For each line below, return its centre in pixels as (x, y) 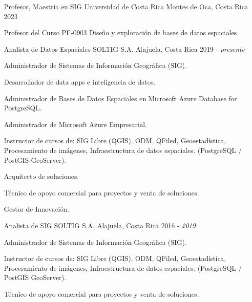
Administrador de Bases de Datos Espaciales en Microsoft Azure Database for (121, 98)
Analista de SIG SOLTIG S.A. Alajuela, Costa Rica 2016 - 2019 (100, 225)
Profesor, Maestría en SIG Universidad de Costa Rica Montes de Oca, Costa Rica (126, 6)
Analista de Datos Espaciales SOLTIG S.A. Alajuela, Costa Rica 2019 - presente (125, 49)
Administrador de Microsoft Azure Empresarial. (75, 124)
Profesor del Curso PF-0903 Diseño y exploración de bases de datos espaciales (121, 32)
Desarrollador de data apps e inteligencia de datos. (80, 81)
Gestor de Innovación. (37, 209)
